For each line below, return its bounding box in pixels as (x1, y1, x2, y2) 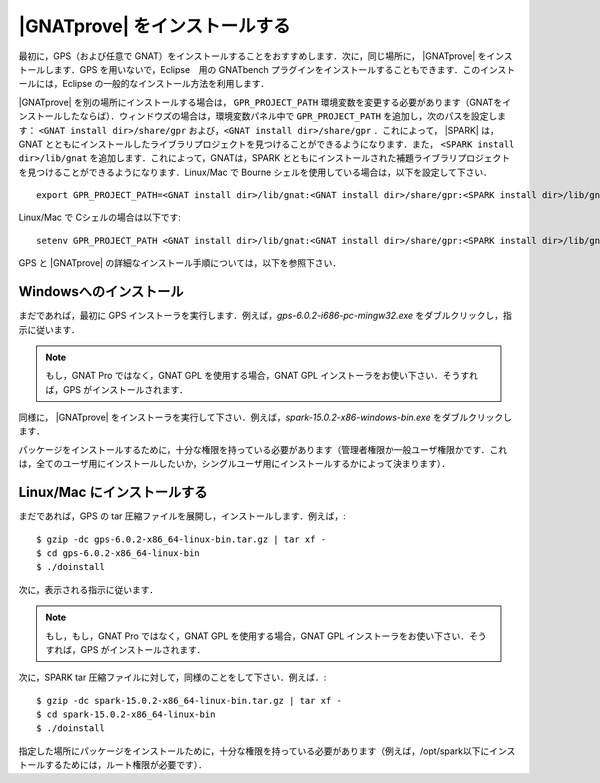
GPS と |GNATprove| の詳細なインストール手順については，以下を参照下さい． (18, 257, 342, 269)
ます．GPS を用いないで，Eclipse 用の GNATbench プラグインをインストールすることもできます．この (53, 63, 481, 75)
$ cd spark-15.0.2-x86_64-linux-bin (36, 709, 216, 720)
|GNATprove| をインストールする (18, 15, 291, 37)
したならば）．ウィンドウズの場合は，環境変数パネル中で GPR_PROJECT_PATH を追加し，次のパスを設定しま (61, 110, 507, 122)
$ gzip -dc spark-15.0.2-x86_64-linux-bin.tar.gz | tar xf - (36, 695, 342, 706)
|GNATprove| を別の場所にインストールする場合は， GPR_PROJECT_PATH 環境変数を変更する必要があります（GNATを (18, 96, 503, 108)
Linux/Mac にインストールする (18, 484, 208, 501)
